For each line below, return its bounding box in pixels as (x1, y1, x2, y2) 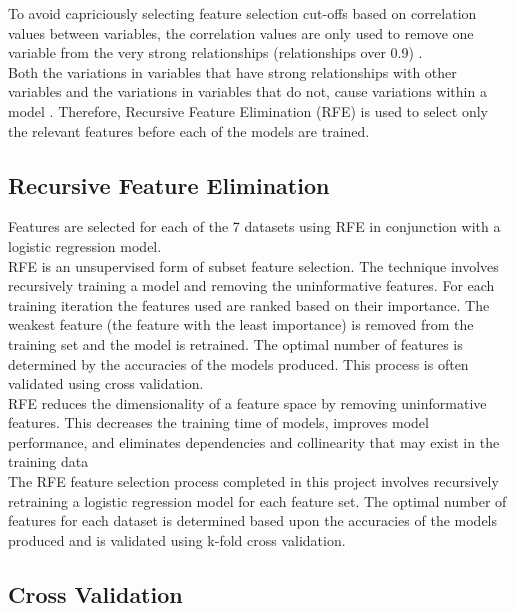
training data (8, 451, 89, 472)
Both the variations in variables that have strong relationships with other (8, 61, 457, 82)
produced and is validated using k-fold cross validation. (8, 529, 346, 550)
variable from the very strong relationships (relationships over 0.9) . (8, 42, 423, 63)
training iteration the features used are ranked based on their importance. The (8, 294, 490, 315)
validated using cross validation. (8, 373, 204, 394)
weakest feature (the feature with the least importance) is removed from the (8, 314, 474, 335)
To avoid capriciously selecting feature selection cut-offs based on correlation (8, 3, 477, 23)
